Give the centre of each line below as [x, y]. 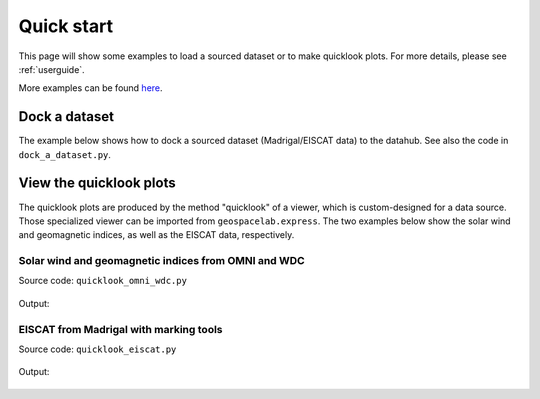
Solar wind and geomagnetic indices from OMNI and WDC [161, 261]
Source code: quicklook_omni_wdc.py [102, 281]
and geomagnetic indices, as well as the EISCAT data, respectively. [156, 235]
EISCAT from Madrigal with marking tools [121, 329]
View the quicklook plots [97, 183]
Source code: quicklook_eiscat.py [97, 349]
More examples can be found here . [91, 88]
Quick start [66, 26]
